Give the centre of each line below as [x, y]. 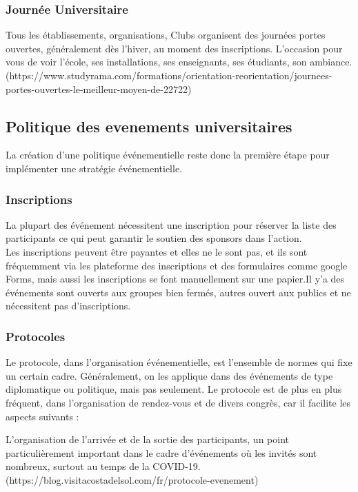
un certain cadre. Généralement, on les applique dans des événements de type [169, 375]
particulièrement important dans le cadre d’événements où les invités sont [161, 452]
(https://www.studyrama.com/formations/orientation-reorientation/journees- [169, 75]
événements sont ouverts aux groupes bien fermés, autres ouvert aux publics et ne [178, 292]
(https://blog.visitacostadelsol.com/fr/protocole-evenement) [132, 479]
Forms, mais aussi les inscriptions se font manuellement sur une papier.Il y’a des [175, 279]
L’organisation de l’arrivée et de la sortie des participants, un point [147, 439]
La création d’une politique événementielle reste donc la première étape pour [168, 155]
